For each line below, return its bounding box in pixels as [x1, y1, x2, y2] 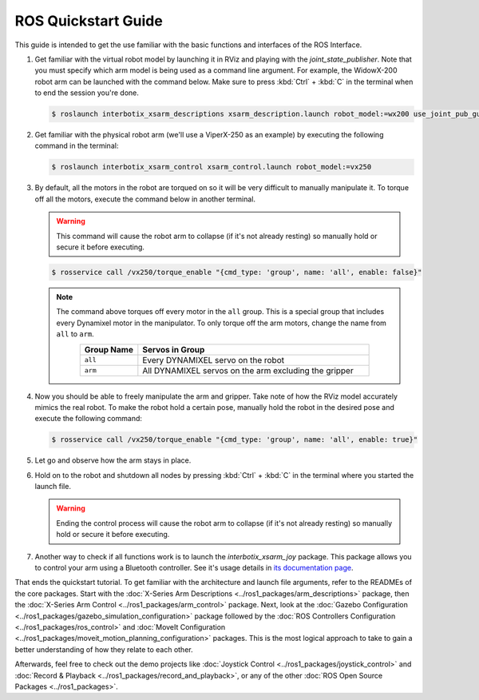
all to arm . [56, 329, 95, 339]
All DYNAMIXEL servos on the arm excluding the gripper [142, 364, 354, 376]
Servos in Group [142, 344, 205, 355]
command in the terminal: [34, 141, 119, 151]
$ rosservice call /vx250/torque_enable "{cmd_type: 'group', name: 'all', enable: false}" [51, 268, 422, 276]
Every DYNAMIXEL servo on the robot [142, 354, 285, 365]
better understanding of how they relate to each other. [14, 644, 193, 654]
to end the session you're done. [34, 88, 140, 97]
